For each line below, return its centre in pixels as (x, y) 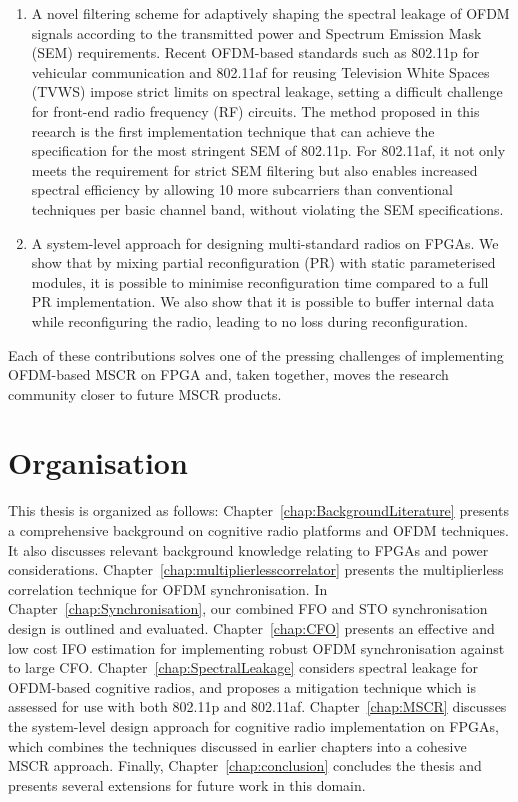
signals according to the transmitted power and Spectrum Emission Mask (256, 32)
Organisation (98, 462)
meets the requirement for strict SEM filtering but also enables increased (254, 169)
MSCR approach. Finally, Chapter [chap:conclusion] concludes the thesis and (245, 765)
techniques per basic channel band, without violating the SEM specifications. (267, 208)
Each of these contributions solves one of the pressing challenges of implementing (256, 354)
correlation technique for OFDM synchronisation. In (168, 588)
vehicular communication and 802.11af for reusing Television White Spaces (260, 71)
